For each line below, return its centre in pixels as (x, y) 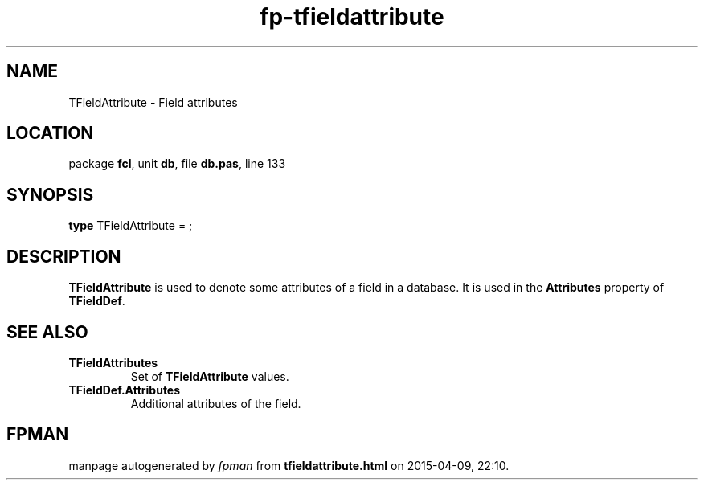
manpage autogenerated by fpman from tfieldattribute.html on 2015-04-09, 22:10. (289, 465)
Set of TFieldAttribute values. (210, 376)
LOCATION (50, 133)
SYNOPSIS (50, 194)
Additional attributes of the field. (216, 403)
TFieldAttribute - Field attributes (153, 102)
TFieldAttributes (113, 362)
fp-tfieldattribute (352, 17)
